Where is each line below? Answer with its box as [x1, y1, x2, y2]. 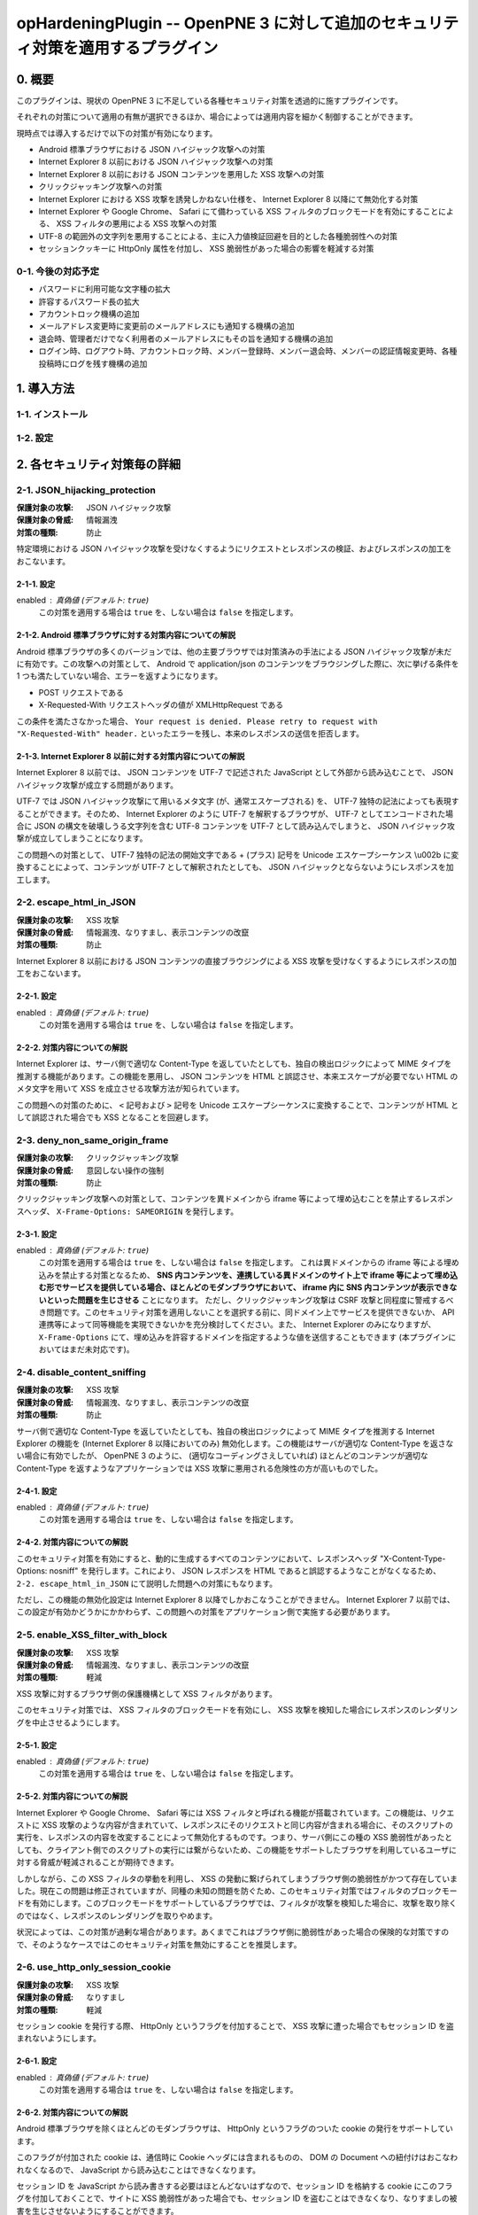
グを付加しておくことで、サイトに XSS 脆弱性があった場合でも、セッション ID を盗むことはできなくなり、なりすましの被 [16, 2193, 458, 2203]
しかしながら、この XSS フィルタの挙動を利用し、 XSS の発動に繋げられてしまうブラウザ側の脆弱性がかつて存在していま [16, 1873, 459, 1884]
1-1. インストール [16, 408, 89, 421]
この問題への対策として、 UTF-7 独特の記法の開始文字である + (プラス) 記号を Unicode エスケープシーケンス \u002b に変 [16, 849, 459, 859]
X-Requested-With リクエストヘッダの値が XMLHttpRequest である [38, 700, 283, 711]
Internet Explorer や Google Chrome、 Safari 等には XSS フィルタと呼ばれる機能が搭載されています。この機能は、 [16, 1807, 432, 1818]
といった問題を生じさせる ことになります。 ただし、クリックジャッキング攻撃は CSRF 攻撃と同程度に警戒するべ [45, 1294, 454, 1305]
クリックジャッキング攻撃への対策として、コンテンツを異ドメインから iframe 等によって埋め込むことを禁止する [16, 1193, 422, 1204]
